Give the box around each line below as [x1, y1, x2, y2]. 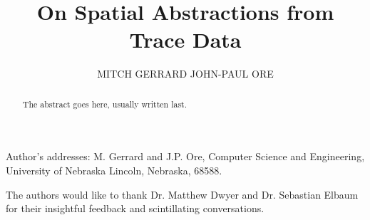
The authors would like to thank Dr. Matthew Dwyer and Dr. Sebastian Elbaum [6, 187, 359, 201]
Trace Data [129, 25, 242, 54]
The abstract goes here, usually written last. [22, 98, 187, 110]
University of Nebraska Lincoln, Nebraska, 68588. [6, 162, 222, 177]
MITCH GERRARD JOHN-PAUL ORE [97, 66, 274, 81]
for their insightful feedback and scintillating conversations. [6, 201, 264, 216]
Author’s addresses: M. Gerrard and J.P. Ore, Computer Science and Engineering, [6, 149, 365, 164]
